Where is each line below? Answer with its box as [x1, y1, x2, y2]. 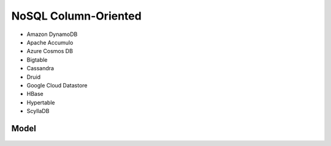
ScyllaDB [26, 108, 50, 115]
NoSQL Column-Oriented [11, 9, 142, 23]
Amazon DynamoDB [26, 31, 78, 38]
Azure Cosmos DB [26, 48, 74, 55]
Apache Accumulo [26, 38, 74, 46]
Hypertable [26, 98, 55, 106]
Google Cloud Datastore [26, 81, 88, 89]
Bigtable [26, 56, 48, 64]
